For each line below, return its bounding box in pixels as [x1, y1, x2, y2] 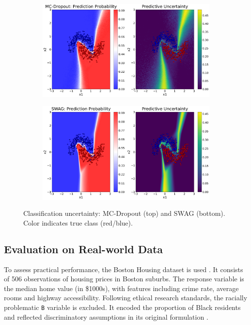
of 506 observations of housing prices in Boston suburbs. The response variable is [4, 274, 244, 284]
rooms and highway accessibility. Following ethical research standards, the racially [4, 292, 248, 303]
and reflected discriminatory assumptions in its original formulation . [4, 311, 208, 322]
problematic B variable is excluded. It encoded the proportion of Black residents [4, 302, 241, 312]
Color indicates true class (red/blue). [23, 217, 133, 227]
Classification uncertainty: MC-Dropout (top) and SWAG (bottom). [23, 208, 225, 218]
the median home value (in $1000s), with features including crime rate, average [4, 283, 239, 293]
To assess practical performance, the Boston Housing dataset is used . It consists [4, 264, 243, 274]
